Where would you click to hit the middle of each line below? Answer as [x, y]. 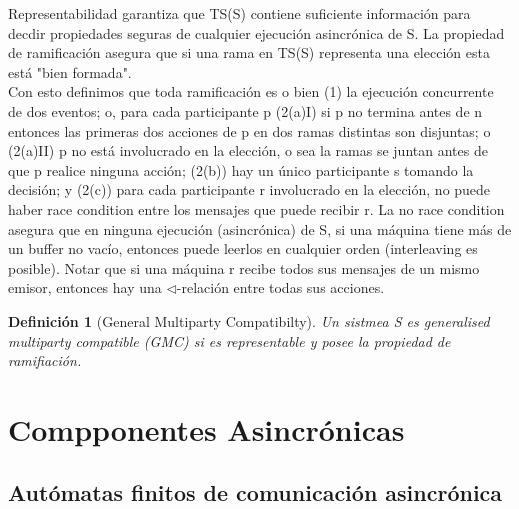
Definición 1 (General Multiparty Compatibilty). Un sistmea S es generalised [249, 320]
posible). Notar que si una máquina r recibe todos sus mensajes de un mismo [244, 267]
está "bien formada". [70, 71]
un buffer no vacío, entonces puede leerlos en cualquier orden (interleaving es [243, 248]
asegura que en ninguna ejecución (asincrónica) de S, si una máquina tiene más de [260, 228]
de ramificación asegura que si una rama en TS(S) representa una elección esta [249, 52]
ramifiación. [45, 360]
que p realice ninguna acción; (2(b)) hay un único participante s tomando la [241, 169]
